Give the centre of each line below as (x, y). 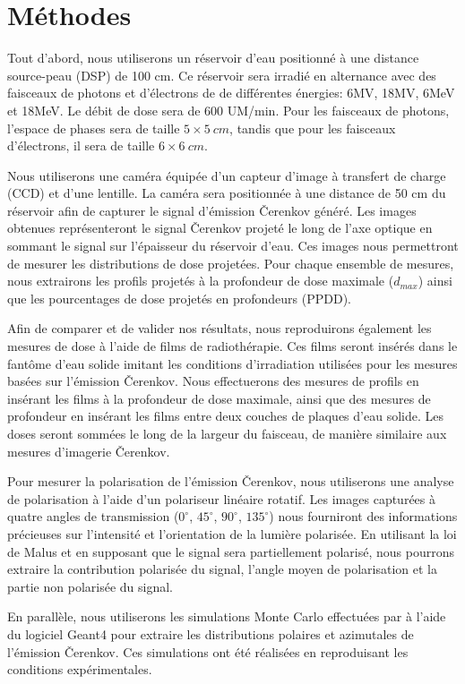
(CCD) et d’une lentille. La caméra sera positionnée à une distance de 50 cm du (227, 193)
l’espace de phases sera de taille (94, 128)
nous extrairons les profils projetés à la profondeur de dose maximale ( (201, 281)
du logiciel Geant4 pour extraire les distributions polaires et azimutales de (211, 633)
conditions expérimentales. (80, 669)
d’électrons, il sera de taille (81, 145)
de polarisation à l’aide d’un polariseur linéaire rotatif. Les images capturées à (222, 498)
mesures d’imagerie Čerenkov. (89, 451)
